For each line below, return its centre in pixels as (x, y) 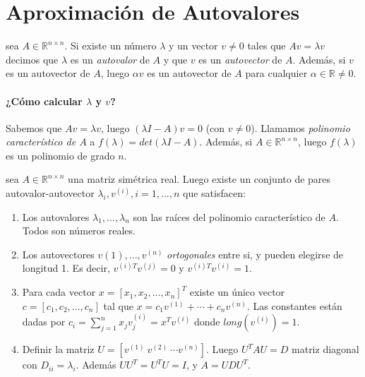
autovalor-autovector (50, 193)
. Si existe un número (110, 46)
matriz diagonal (325, 349)
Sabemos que (34, 127)
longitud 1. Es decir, (66, 268)
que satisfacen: (214, 193)
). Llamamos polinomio (300, 127)
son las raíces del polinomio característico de (229, 216)
